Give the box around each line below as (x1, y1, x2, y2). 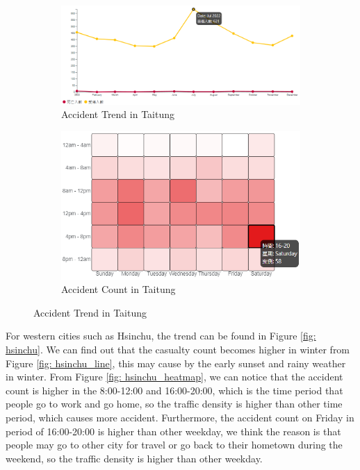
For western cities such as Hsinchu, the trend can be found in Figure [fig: (6, 328, 316, 343)
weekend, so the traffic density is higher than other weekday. (6, 451, 263, 465)
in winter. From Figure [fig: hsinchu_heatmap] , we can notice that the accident (6, 369, 343, 384)
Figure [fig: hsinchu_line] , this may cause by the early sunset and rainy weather (6, 355, 346, 370)
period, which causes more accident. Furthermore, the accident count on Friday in (6, 410, 354, 425)
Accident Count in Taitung (61, 282, 176, 296)
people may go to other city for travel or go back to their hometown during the (6, 437, 343, 452)
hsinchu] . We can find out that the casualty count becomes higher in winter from (6, 342, 350, 357)
